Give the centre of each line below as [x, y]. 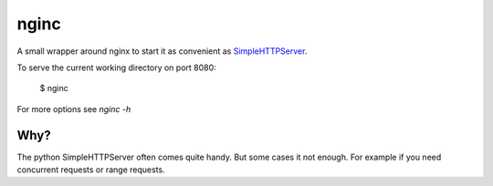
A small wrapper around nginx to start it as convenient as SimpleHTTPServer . [162, 51]
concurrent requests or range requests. [91, 170]
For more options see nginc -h [74, 108]
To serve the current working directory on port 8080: [116, 67]
